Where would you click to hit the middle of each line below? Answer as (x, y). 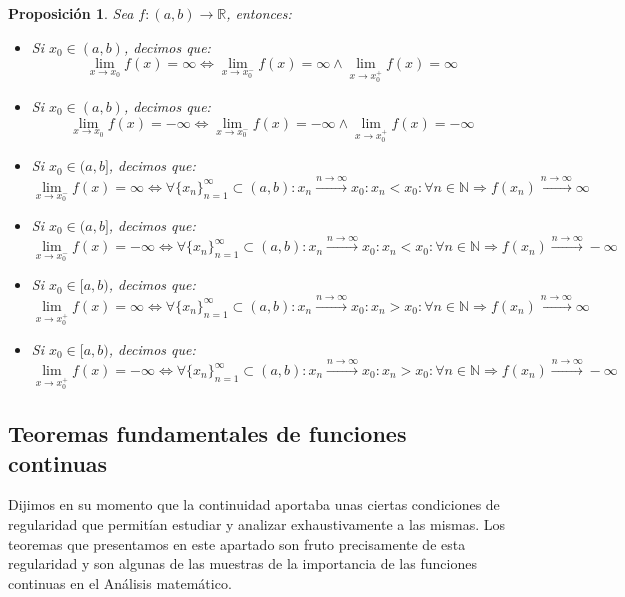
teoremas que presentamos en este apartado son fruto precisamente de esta (237, 543)
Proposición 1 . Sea (71, 13)
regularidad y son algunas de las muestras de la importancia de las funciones (242, 563)
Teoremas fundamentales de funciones (207, 433)
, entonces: (259, 13)
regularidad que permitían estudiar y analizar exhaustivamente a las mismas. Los (257, 524)
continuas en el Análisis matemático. (120, 582)
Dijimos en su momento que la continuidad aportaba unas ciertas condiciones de (254, 504)
